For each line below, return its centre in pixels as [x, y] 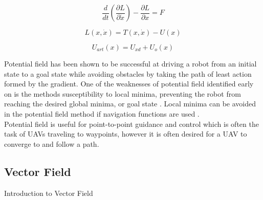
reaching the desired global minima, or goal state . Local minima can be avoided [130, 104]
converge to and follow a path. [52, 143]
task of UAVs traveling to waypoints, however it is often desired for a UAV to [126, 134]
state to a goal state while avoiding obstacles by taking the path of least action [128, 73]
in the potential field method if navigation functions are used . [102, 113]
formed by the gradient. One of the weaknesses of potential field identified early [129, 84]
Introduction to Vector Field [49, 193]
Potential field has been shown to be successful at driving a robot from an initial [130, 63]
